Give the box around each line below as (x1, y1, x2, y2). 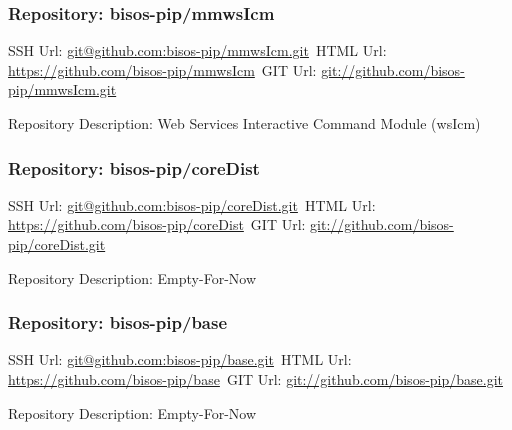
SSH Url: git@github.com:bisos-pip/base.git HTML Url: (8, 349, 352, 370)
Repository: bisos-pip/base (8, 310, 228, 335)
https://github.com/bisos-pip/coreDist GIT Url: (8, 214, 306, 235)
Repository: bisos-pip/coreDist (8, 155, 260, 180)
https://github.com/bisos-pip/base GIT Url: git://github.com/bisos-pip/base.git (8, 369, 504, 389)
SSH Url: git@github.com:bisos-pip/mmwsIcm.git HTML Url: (8, 40, 387, 61)
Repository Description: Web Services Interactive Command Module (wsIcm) (8, 113, 481, 133)
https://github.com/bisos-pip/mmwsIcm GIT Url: (8, 59, 317, 80)
